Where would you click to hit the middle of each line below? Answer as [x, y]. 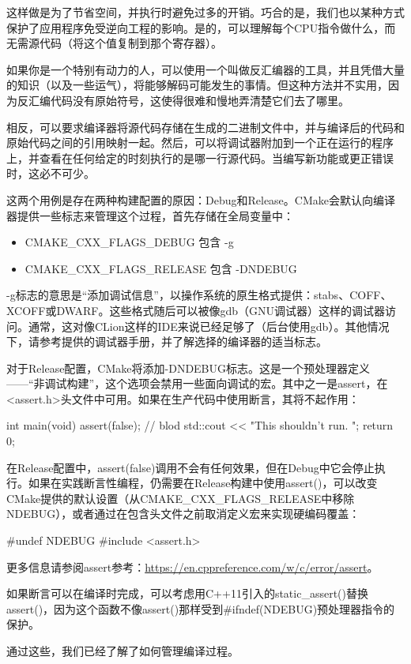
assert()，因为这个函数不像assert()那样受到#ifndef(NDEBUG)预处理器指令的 [201, 608]
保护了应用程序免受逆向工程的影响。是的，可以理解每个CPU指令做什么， [196, 27]
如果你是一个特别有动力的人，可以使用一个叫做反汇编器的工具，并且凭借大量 [205, 69]
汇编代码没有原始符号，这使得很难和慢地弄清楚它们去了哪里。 [189, 100]
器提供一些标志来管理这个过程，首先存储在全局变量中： [150, 215]
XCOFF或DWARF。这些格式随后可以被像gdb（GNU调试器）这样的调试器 [196, 310]
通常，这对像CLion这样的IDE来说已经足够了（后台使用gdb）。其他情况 [209, 326]
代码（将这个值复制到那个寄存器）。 [130, 43]
